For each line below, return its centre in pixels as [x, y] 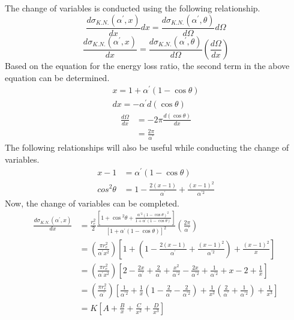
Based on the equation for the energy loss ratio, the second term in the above [147, 66]
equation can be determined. [57, 77]
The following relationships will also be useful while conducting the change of [147, 147]
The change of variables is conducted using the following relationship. [133, 8]
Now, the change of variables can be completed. [92, 203]
